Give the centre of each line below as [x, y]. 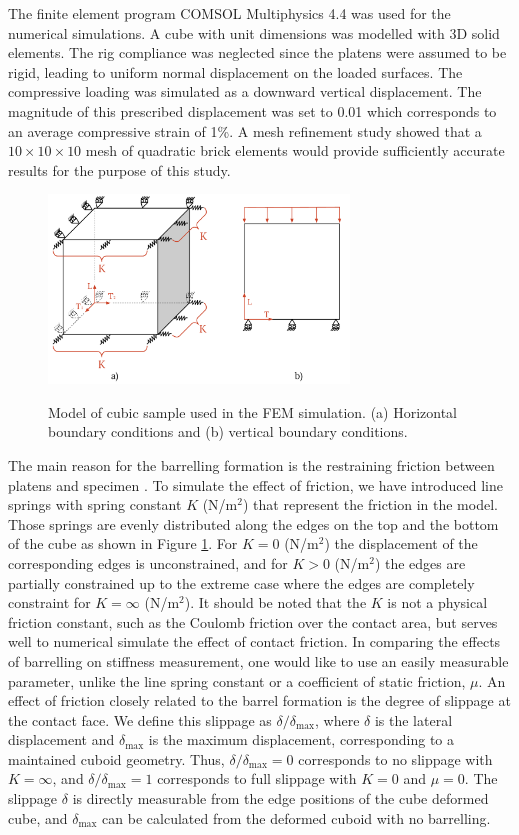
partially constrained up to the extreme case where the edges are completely [241, 582]
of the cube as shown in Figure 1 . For [123, 543]
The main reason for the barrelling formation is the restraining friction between [251, 464]
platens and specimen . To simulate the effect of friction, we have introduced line [255, 484]
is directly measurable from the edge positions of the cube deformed [280, 798]
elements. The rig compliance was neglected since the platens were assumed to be [257, 52]
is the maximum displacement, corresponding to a [301, 739]
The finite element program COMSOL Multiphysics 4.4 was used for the [229, 13]
